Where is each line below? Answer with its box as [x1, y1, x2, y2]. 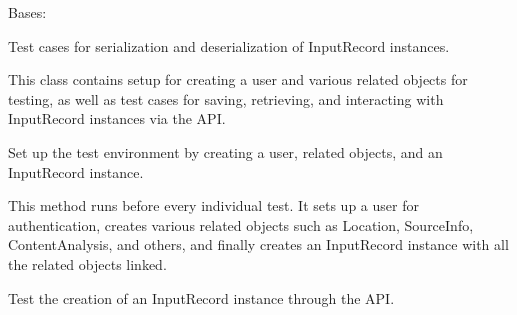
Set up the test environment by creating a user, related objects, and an [8, 141, 443, 162]
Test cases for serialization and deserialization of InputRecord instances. [8, 35, 450, 56]
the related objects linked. [8, 253, 167, 274]
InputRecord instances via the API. [8, 108, 226, 129]
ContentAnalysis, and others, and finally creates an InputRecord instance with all [8, 234, 509, 255]
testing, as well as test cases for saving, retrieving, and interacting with [8, 88, 444, 109]
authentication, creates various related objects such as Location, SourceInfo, [8, 214, 474, 235]
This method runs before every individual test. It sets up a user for [8, 195, 419, 216]
